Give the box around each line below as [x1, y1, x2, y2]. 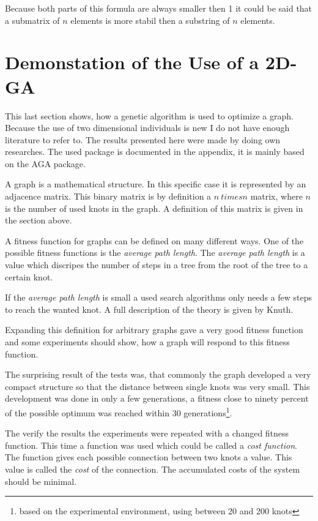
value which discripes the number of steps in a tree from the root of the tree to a [5, 258, 308, 271]
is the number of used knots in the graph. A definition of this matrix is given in [5, 201, 303, 214]
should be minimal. [5, 474, 77, 487]
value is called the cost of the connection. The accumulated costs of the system [5, 463, 300, 475]
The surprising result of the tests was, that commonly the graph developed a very [5, 368, 311, 381]
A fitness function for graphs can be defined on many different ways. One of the [5, 234, 304, 247]
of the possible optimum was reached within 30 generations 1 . [5, 404, 232, 419]
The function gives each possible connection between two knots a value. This [5, 451, 292, 463]
